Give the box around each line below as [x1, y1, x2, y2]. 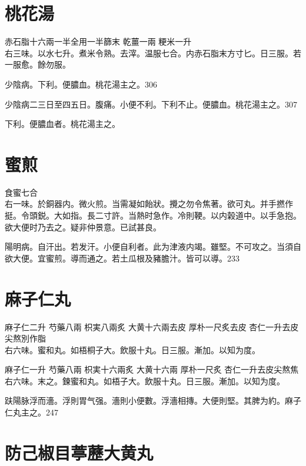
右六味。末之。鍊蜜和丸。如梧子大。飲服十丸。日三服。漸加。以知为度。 [5, 374, 285, 387]
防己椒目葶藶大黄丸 [5, 440, 154, 464]
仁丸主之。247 [5, 406, 58, 418]
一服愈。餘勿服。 [5, 58, 71, 71]
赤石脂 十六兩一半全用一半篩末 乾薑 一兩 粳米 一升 [5, 35, 192, 48]
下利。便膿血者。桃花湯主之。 [5, 118, 120, 130]
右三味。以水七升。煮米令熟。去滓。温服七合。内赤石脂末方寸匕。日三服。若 [5, 46, 301, 59]
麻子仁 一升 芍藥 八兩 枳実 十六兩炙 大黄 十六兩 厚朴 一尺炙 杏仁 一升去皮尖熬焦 [5, 363, 299, 376]
